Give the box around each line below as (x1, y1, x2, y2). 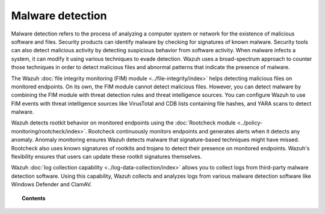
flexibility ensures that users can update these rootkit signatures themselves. (11, 153, 202, 160)
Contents (22, 194, 46, 201)
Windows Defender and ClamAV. (11, 181, 92, 188)
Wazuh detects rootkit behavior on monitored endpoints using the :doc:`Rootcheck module (11, 119, 236, 126)
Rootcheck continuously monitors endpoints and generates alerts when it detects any (88, 127, 300, 135)
